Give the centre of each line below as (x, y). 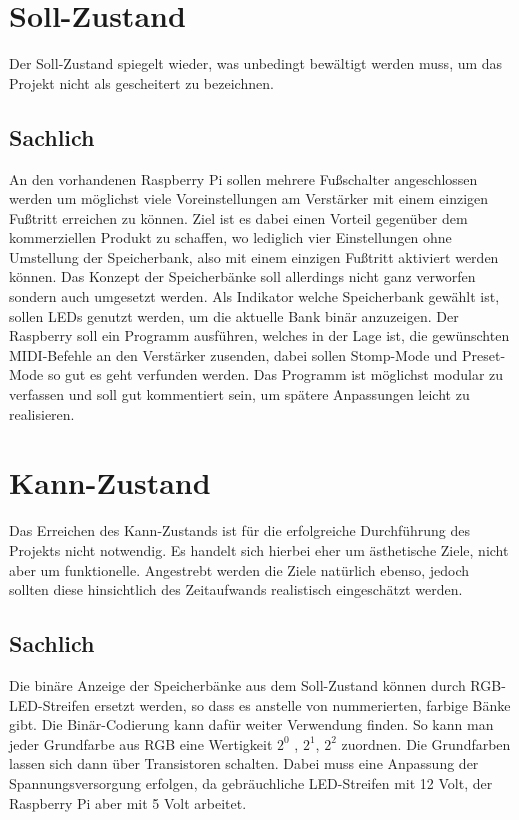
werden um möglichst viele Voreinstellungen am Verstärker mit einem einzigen (249, 198)
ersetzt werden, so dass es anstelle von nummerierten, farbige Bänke (302, 704)
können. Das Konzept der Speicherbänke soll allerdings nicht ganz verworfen (242, 276)
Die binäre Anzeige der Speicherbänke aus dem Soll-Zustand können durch (237, 684)
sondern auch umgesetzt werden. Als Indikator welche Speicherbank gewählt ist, (254, 296)
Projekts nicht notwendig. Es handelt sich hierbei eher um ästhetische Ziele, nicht (259, 549)
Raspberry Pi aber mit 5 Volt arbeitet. (128, 802)
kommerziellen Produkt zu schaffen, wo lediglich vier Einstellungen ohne (230, 237)
